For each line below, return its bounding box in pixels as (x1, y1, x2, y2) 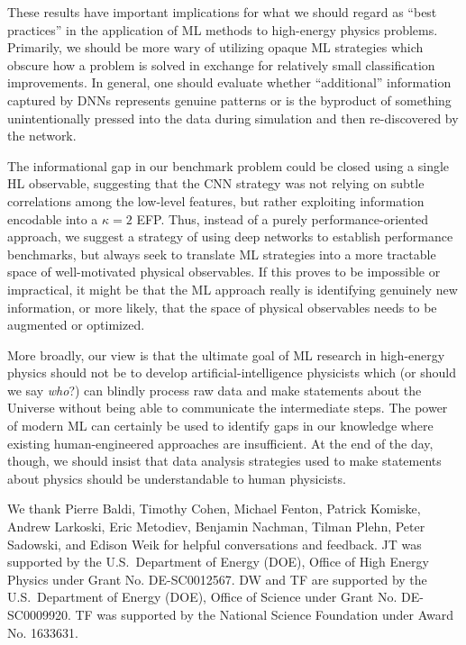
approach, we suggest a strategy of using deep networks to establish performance (7, 227, 453, 246)
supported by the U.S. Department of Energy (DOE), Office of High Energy (7, 552, 429, 571)
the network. (7, 126, 77, 145)
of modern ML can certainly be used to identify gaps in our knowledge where (7, 416, 434, 435)
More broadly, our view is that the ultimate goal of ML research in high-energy (7, 345, 445, 364)
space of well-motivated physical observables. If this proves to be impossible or (7, 262, 441, 281)
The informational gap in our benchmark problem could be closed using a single (7, 156, 450, 175)
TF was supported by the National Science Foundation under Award (75, 605, 453, 623)
